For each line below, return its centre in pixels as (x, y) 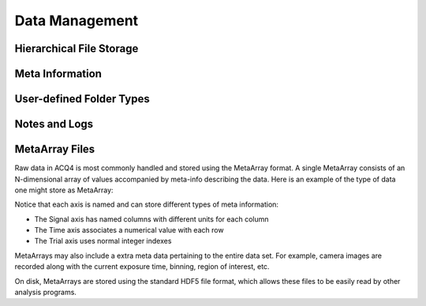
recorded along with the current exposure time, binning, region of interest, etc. (142, 267)
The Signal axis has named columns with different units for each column (151, 219)
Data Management (77, 21)
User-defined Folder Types (82, 99)
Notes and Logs (54, 124)
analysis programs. (45, 293)
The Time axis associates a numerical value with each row (129, 230)
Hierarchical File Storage (77, 49)
